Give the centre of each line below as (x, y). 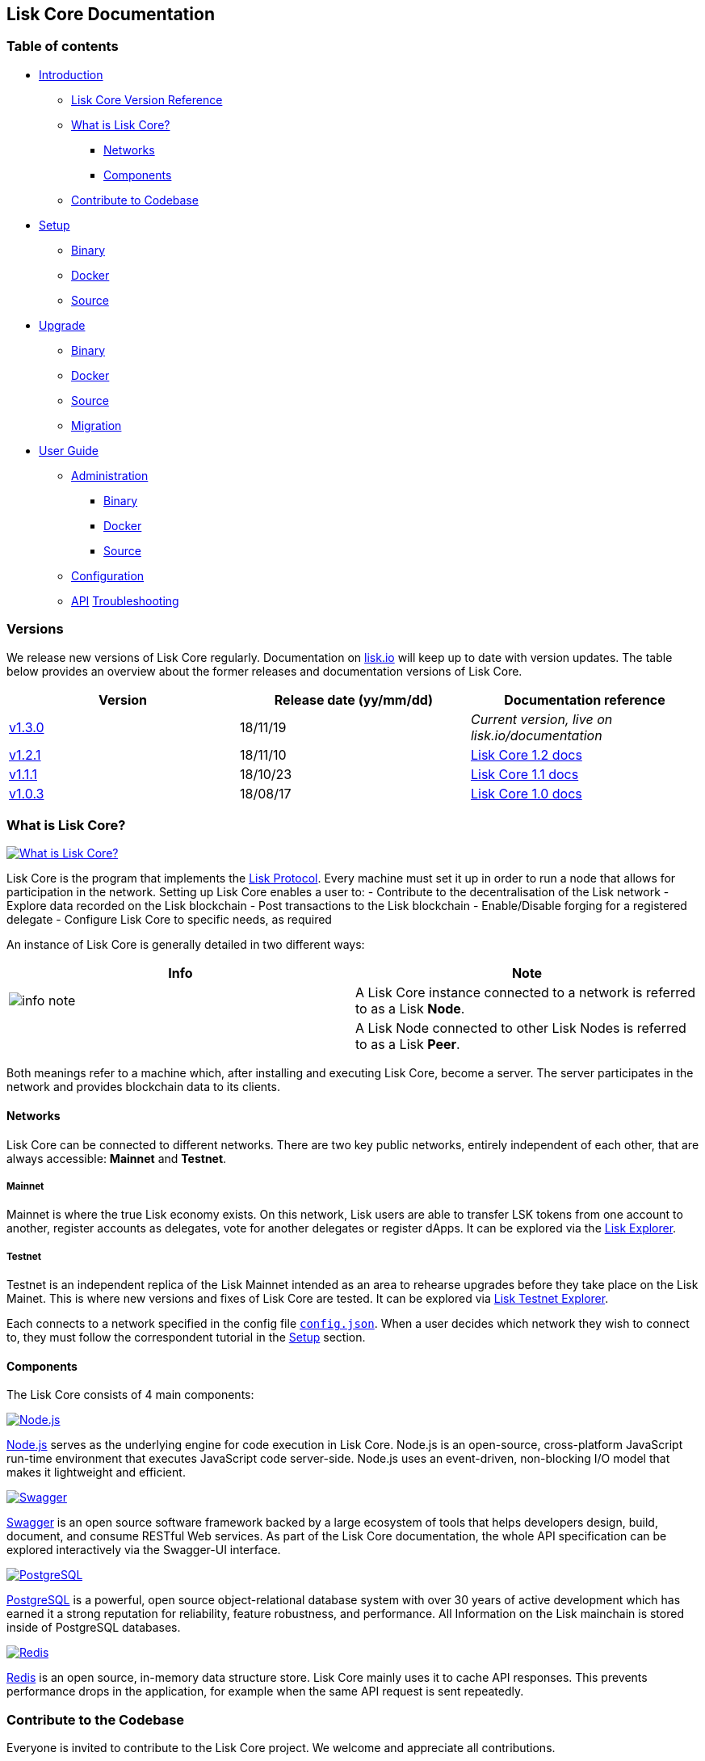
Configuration (108, 575)
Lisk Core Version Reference (147, 99)
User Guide (69, 450)
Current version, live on (541, 719)
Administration (110, 475)
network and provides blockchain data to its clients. (143, 1087)
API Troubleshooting (125, 600)
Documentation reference (585, 699)
